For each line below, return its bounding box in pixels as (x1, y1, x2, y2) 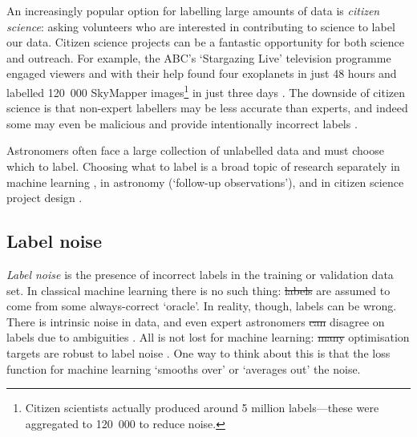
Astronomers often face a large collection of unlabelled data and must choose (6, 142, 384, 159)
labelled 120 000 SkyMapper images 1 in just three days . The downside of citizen (6, 81, 406, 100)
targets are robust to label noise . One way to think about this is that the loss (6, 344, 391, 361)
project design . (6, 189, 83, 206)
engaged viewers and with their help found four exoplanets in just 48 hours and (6, 65, 397, 82)
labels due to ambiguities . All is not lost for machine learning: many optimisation (6, 329, 410, 346)
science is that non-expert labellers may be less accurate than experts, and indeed (6, 99, 408, 116)
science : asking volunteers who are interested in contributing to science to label (6, 18, 395, 34)
